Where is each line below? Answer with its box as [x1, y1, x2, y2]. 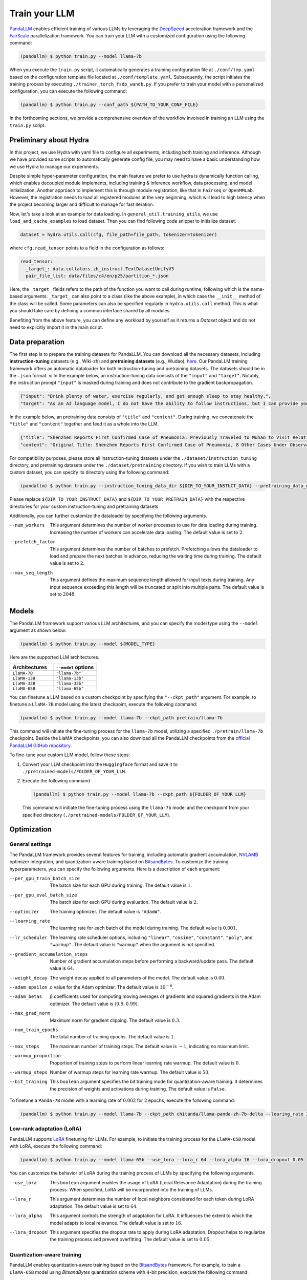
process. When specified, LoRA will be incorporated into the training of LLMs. [50, 1187, 213, 1192]
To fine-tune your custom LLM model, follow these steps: [9, 752, 130, 758]
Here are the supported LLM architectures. [9, 654, 100, 660]
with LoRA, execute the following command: [9, 1143, 102, 1149]
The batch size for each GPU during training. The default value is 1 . [50, 882, 192, 888]
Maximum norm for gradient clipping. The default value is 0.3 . [50, 1017, 181, 1023]
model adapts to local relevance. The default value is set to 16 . [50, 1220, 183, 1226]
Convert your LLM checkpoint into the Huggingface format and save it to [22, 761, 178, 767]
